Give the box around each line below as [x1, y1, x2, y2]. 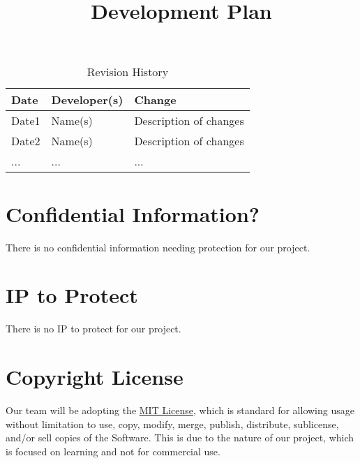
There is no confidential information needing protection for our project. [6, 240, 310, 254]
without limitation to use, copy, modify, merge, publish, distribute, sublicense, [6, 416, 339, 431]
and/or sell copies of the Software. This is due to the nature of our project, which [6, 430, 354, 445]
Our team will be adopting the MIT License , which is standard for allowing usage [6, 402, 354, 417]
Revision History [87, 64, 169, 80]
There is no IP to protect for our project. [6, 321, 181, 336]
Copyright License [6, 362, 183, 390]
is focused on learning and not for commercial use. [6, 443, 220, 458]
